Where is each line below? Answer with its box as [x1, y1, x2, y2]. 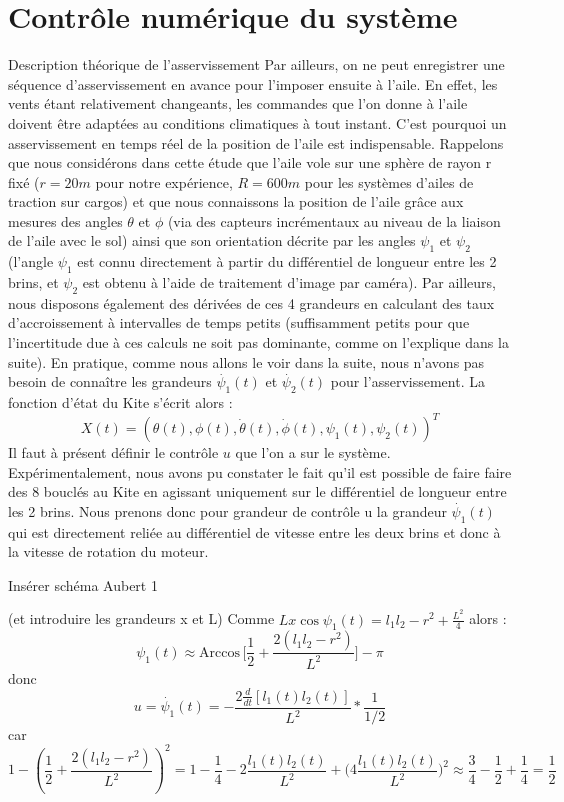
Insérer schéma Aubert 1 [8, 574, 158, 595]
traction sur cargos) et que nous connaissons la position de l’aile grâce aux [8, 191, 464, 212]
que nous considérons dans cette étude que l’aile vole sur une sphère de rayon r [8, 152, 492, 173]
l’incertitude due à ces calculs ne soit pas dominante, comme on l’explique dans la [8, 332, 509, 353]
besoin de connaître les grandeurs [8, 371, 212, 392]
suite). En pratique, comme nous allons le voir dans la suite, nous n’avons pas [8, 351, 485, 372]
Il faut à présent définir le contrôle [8, 442, 219, 463]
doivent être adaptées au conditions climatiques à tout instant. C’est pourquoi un [8, 112, 507, 133]
